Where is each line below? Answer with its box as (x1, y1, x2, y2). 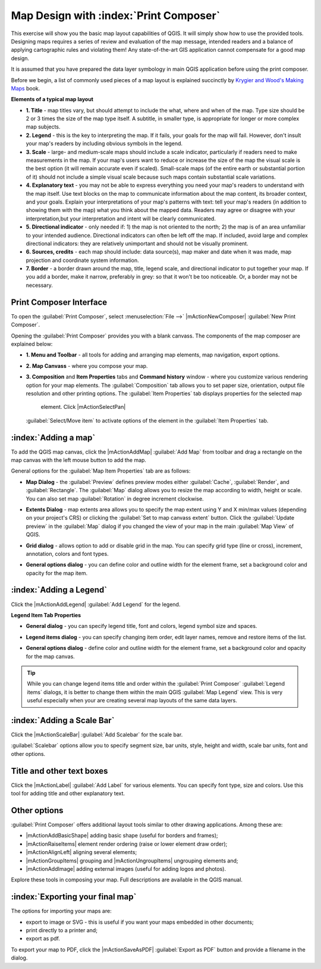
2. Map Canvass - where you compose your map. (26, 362, 148, 369)
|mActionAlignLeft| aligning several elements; (26, 849, 137, 856)
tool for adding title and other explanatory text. (11, 790, 125, 797)
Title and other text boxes (11, 765, 108, 776)
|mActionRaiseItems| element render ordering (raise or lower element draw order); (26, 840, 228, 848)
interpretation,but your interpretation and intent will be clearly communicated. (26, 215, 216, 222)
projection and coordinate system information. (26, 257, 139, 264)
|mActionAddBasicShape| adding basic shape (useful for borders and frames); (26, 832, 218, 839)
